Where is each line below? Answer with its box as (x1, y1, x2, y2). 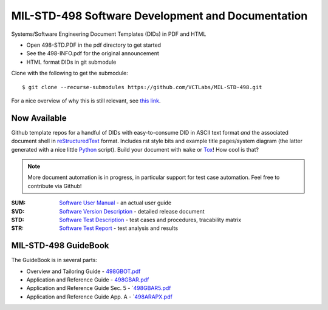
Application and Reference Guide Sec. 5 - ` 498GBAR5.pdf (26, 285, 171, 292)
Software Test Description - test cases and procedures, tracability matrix (59, 216, 242, 223)
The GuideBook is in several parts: (11, 257, 97, 264)
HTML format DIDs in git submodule (26, 58, 117, 66)
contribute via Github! (27, 182, 82, 189)
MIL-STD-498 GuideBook (11, 240, 109, 251)
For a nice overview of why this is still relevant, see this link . (11, 97, 161, 104)
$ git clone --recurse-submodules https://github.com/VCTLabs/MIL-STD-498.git (22, 84, 262, 90)
